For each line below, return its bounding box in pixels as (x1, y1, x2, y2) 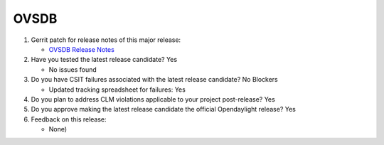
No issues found (48, 65, 97, 74)
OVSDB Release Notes (48, 45, 115, 53)
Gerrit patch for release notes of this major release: (31, 36, 181, 44)
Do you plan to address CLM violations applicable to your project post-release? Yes (31, 95, 275, 103)
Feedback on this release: (31, 114, 107, 124)
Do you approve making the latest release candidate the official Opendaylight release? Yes (31, 105, 297, 114)
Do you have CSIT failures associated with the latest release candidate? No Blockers (31, 75, 279, 84)
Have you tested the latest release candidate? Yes (31, 55, 178, 64)
